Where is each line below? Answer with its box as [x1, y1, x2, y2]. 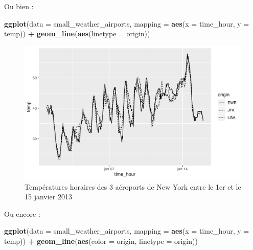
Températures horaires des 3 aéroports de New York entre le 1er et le [25, 181, 241, 192]
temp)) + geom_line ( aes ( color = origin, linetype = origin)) [4, 236, 198, 246]
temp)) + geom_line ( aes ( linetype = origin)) [4, 28, 150, 39]
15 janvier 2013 [25, 191, 72, 202]
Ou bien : [4, 1, 34, 11]
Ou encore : [4, 208, 40, 219]
